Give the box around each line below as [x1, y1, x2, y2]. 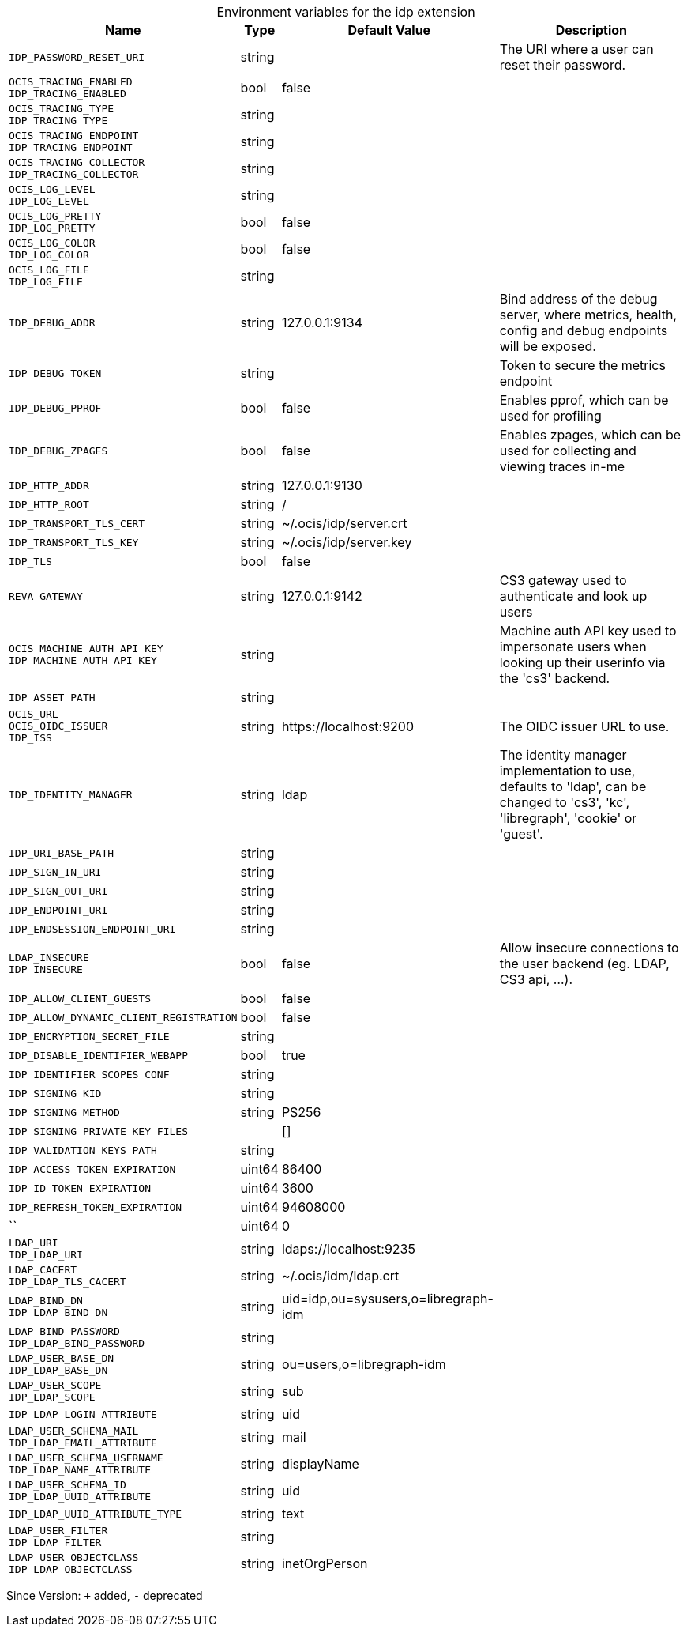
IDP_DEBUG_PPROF [9, 402, 102, 414]
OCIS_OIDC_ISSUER [9, 720, 108, 732]
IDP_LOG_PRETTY [9, 222, 96, 234]
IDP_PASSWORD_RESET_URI [9, 51, 145, 63]
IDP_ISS [9, 732, 52, 744]
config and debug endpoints [499, 322, 668, 338]
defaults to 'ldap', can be [499, 779, 647, 794]
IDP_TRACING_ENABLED [9, 88, 126, 100]
